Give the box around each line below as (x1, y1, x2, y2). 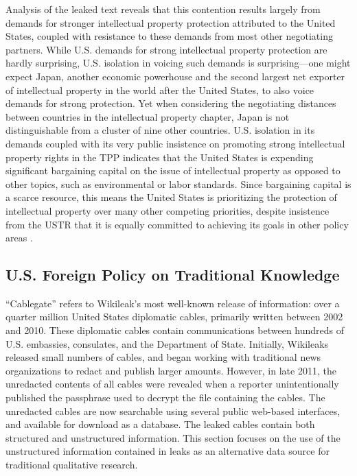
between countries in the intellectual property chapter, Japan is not (5, 109, 290, 123)
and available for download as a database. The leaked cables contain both (5, 417, 315, 431)
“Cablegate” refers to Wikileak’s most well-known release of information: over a (5, 296, 340, 310)
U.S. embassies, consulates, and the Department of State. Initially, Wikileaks (5, 336, 329, 350)
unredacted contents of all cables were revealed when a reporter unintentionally (5, 377, 339, 391)
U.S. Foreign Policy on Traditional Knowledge (5, 264, 340, 285)
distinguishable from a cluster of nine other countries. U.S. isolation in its (5, 123, 315, 137)
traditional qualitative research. (5, 457, 138, 472)
